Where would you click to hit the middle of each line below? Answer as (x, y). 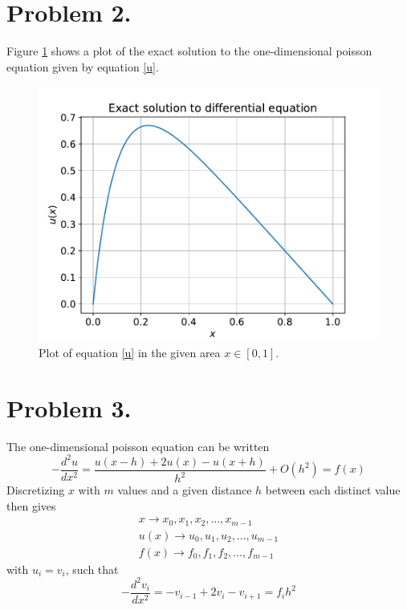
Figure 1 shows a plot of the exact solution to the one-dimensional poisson (189, 51)
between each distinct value (333, 490)
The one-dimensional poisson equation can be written (138, 446)
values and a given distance (185, 490)
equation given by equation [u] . (83, 66)
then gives (31, 505)
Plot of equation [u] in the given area (130, 352)
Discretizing (36, 490)
